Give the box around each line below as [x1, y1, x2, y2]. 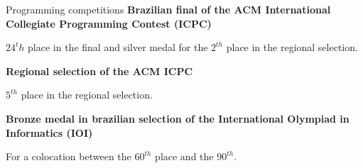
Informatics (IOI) [6, 125, 93, 140]
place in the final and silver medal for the [28, 40, 208, 55]
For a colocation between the [6, 149, 131, 164]
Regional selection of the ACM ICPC [6, 63, 193, 78]
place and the [155, 149, 214, 164]
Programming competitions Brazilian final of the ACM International [6, 2, 331, 16]
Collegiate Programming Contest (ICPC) [6, 16, 212, 30]
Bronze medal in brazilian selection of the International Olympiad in [6, 111, 350, 125]
